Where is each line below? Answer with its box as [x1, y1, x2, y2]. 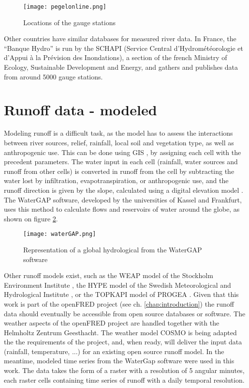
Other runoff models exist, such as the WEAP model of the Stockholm [4, 270, 213, 280]
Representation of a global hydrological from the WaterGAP [23, 244, 202, 254]
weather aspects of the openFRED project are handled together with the [4, 318, 220, 328]
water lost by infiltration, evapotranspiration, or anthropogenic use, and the [4, 175, 229, 186]
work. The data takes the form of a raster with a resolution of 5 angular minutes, [4, 365, 245, 375]
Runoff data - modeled [4, 100, 157, 120]
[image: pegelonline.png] [23, 3, 106, 10]
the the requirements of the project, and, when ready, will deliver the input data [4, 337, 242, 347]
